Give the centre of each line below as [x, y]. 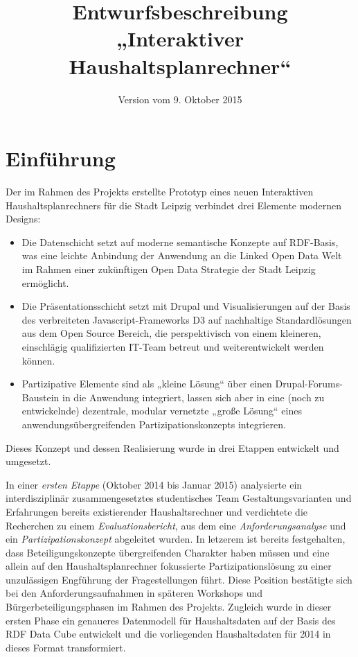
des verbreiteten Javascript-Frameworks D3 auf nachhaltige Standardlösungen [187, 319]
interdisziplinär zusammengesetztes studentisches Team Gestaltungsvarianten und [179, 498]
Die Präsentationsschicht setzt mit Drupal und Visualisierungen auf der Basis [186, 306]
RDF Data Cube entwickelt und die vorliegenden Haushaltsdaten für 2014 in [168, 634]
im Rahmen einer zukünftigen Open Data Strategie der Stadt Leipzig [169, 269]
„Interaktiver [180, 38]
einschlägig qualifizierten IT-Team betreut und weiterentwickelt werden [173, 346]
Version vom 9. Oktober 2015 [180, 99]
